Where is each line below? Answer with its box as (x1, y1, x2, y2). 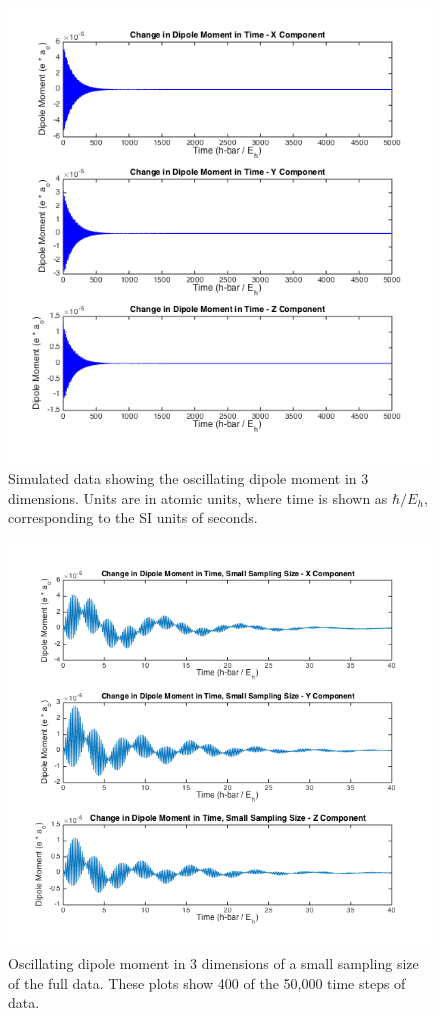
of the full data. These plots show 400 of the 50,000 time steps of (8, 972, 406, 993)
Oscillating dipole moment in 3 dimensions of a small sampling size (8, 953, 419, 974)
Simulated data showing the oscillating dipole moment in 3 (8, 468, 369, 489)
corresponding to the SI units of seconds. (8, 507, 258, 528)
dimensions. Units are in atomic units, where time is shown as (8, 487, 388, 508)
